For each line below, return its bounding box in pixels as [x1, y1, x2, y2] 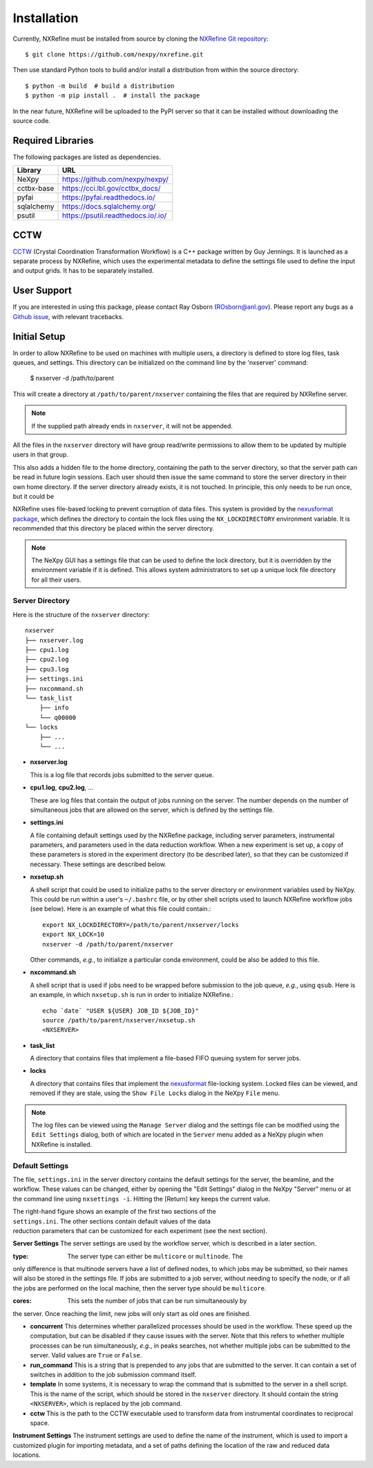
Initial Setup [12, 330, 66, 342]
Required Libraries [12, 135, 94, 146]
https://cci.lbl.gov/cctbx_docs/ [61, 184, 161, 193]
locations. [12, 1451, 41, 1459]
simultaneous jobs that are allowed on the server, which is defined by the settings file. [30, 806, 274, 814]
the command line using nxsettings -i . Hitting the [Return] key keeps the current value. [12, 1194, 271, 1203]
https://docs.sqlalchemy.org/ [61, 202, 156, 211]
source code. [12, 116, 51, 124]
